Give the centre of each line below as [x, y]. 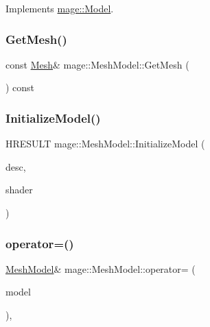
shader [19, 190]
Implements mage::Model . [60, 8]
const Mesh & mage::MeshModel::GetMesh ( [97, 64]
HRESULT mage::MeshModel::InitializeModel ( [105, 144]
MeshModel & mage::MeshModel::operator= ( [101, 268]
